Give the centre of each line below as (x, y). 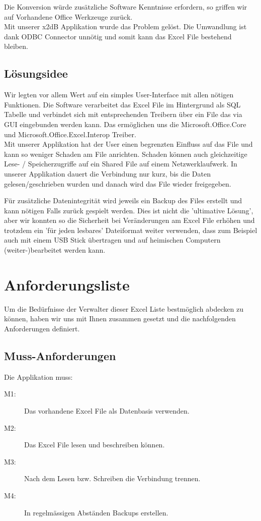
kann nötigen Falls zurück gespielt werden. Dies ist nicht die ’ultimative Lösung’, (129, 210)
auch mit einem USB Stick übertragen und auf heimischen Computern (112, 240)
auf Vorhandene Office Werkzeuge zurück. (68, 16)
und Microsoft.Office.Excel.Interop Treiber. (70, 134)
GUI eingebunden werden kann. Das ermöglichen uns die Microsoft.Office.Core (125, 124)
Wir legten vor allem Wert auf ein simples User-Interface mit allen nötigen (119, 95)
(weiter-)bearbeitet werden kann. (55, 250)
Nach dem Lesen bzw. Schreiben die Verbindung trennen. (112, 478)
